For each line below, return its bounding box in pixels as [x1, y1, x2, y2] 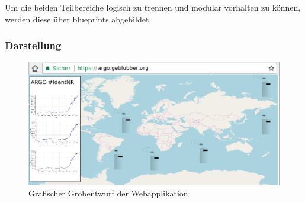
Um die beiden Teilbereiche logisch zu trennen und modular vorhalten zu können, [5, 1, 301, 13]
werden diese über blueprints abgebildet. [5, 12, 152, 25]
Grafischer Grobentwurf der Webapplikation [28, 187, 188, 199]
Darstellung [5, 38, 62, 53]
